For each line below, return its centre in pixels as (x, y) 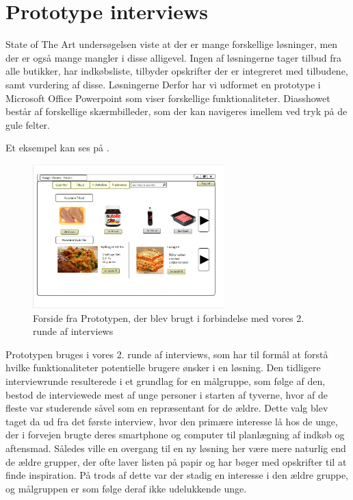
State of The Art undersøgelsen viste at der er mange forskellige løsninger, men (172, 44)
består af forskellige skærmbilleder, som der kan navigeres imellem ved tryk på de (176, 111)
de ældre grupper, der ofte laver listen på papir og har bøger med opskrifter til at (176, 461)
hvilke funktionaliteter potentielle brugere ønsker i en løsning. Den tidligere (163, 367)
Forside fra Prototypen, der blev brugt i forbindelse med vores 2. (169, 317)
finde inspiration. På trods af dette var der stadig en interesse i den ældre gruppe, (177, 475)
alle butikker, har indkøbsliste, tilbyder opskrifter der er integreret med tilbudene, (177, 71)
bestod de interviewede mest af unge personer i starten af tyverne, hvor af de (167, 394)
